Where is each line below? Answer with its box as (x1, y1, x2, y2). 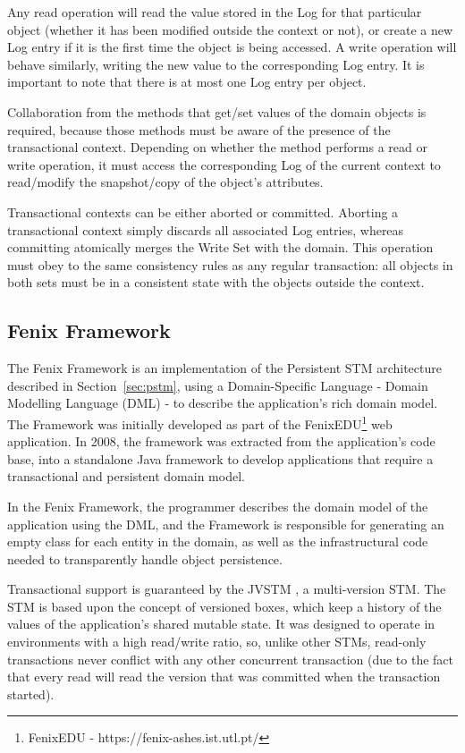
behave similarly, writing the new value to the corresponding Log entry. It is (7, 55, 425, 73)
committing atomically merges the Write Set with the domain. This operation (7, 238, 434, 257)
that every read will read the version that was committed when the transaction (7, 667, 441, 686)
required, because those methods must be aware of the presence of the (7, 120, 391, 139)
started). (7, 684, 55, 703)
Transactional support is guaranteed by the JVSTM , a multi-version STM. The (7, 580, 446, 598)
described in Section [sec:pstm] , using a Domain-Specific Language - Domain (7, 376, 428, 394)
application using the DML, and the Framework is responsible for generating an (7, 514, 444, 533)
